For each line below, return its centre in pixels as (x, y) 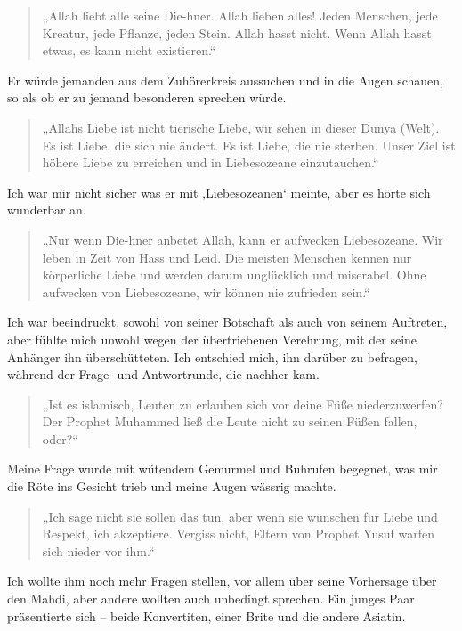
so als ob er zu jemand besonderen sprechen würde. (147, 97)
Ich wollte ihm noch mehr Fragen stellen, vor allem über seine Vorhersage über (222, 581)
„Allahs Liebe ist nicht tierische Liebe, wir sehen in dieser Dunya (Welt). (241, 127)
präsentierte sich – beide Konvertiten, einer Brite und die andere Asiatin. (207, 615)
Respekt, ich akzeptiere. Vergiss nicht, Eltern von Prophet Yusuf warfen (238, 534)
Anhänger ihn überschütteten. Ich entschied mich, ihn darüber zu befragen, (212, 356)
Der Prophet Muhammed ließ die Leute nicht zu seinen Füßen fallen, (230, 421)
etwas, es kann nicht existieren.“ (129, 50)
